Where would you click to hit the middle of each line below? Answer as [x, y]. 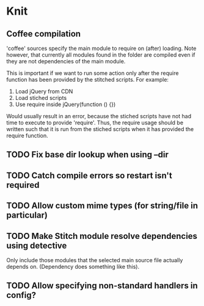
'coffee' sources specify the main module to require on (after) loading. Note [101, 48]
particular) [27, 215]
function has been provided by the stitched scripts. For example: [88, 80]
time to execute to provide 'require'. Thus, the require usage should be [95, 123]
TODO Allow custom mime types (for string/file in [102, 206]
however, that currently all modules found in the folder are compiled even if [101, 55]
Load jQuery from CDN [44, 91]
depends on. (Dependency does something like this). [73, 266]
